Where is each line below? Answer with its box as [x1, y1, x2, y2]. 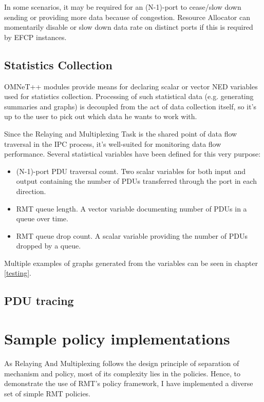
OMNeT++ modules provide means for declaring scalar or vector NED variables [4, 81, 258, 91]
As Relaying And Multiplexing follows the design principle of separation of [4, 357, 239, 368]
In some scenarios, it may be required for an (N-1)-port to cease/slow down [4, 2, 241, 12]
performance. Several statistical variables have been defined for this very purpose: [4, 148, 261, 159]
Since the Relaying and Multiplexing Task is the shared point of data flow [4, 128, 237, 139]
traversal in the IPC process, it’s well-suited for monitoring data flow [4, 138, 221, 149]
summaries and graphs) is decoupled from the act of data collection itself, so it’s [4, 101, 257, 111]
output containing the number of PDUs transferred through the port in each [16, 176, 257, 186]
